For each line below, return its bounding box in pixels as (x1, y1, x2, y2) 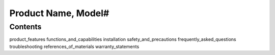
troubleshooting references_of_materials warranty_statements (9, 43, 140, 49)
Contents (9, 22, 42, 31)
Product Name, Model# (9, 8, 109, 19)
